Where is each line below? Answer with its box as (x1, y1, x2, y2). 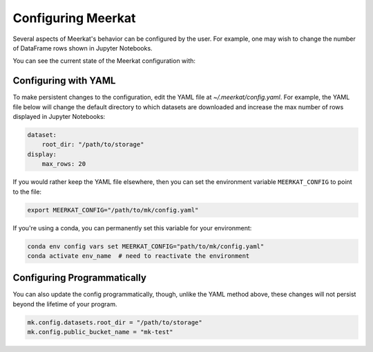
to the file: (12, 187, 41, 196)
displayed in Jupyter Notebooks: (12, 113, 106, 121)
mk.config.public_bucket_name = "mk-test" (27, 328, 173, 336)
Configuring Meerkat (12, 10, 136, 26)
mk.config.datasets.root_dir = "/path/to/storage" (27, 318, 203, 326)
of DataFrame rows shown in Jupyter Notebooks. (12, 44, 153, 52)
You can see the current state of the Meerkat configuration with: (12, 57, 196, 65)
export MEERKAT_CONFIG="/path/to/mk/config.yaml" (27, 206, 199, 214)
